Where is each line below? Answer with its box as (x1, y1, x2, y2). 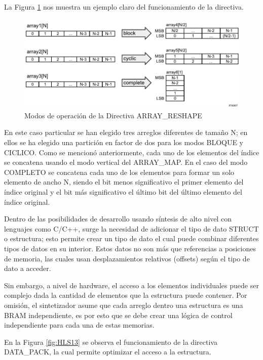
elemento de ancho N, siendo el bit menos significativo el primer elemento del (4, 176, 244, 187)
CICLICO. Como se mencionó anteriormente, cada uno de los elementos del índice (4, 147, 259, 157)
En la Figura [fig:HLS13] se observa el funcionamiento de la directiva (4, 336, 217, 347)
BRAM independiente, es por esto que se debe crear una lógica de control (4, 309, 233, 320)
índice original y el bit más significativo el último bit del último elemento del (4, 187, 242, 197)
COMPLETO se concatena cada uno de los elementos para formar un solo (4, 166, 235, 177)
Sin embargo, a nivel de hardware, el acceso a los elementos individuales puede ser (4, 280, 259, 290)
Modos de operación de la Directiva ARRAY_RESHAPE (24, 110, 202, 120)
